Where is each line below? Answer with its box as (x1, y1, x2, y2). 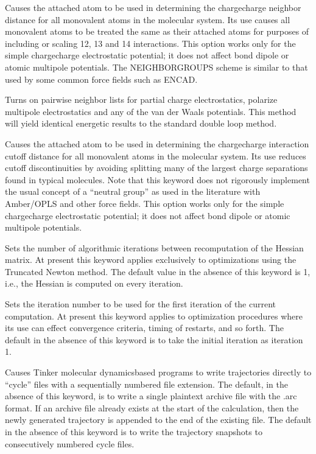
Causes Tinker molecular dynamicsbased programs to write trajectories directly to (5, 366, 312, 379)
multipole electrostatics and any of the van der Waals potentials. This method (5, 105, 297, 117)
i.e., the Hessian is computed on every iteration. (5, 277, 183, 290)
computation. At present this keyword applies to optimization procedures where (5, 309, 303, 322)
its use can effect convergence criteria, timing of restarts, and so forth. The (5, 321, 284, 334)
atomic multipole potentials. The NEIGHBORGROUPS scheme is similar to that (5, 60, 308, 73)
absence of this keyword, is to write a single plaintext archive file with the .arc (5, 389, 297, 402)
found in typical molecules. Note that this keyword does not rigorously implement (5, 173, 310, 186)
